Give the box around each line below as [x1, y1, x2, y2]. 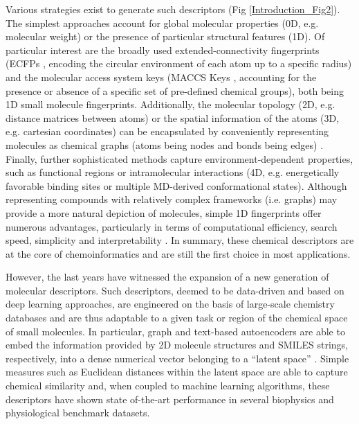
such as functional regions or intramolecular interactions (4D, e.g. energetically [6, 165, 340, 179]
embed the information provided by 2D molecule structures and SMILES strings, [6, 337, 349, 352]
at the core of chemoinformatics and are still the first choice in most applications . [6, 246, 351, 260]
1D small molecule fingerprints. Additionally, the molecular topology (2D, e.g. [6, 97, 335, 112]
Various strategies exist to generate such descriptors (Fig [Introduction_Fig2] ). [6, 2, 340, 16]
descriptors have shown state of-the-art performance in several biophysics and [6, 391, 334, 406]
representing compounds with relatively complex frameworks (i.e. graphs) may [6, 192, 338, 206]
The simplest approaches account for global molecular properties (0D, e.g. [6, 15, 319, 30]
